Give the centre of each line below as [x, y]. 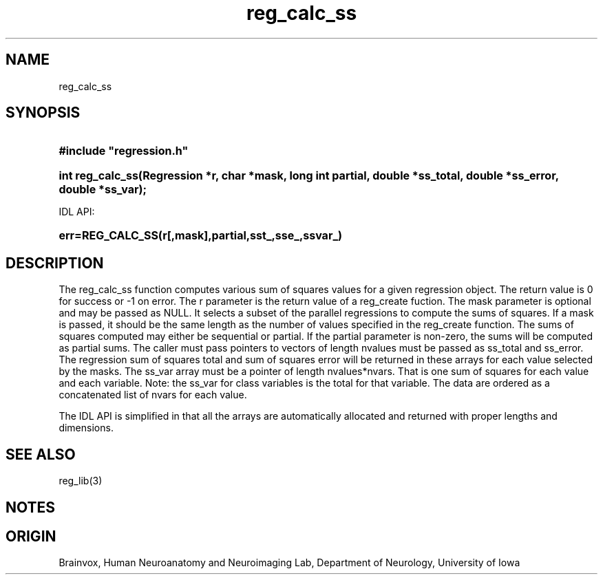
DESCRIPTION [55, 263]
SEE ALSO [41, 454]
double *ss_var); [103, 190]
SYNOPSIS [43, 113]
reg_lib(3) [81, 481]
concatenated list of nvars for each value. [153, 395]
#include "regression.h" [124, 151]
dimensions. [86, 428]
